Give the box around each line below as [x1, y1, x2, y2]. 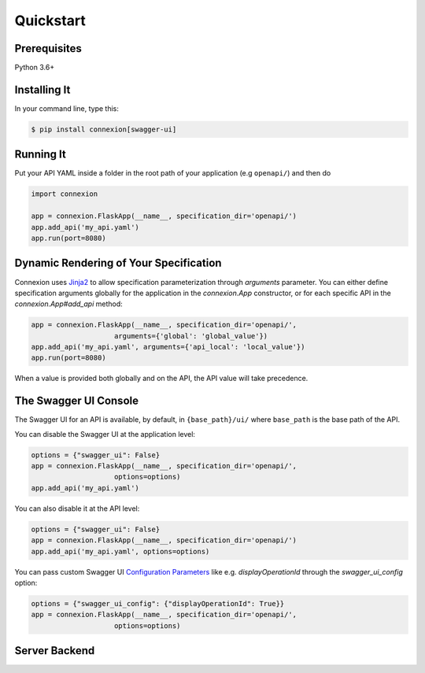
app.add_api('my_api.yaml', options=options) [31, 547, 210, 556]
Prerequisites [14, 42, 82, 55]
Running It [14, 148, 66, 161]
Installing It [14, 83, 71, 96]
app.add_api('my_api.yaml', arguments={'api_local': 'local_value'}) [31, 342, 305, 352]
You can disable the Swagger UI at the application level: [14, 429, 196, 438]
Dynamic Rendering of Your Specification [14, 257, 222, 270]
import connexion [31, 190, 98, 198]
